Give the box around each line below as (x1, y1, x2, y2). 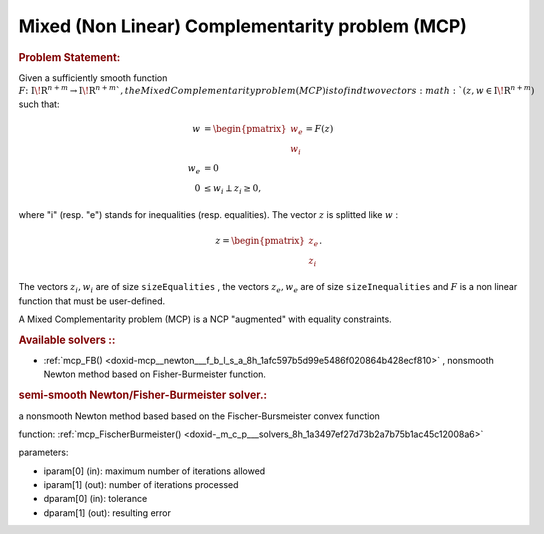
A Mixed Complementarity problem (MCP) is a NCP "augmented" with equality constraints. (18, 313, 392, 325)
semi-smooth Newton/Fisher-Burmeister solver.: (18, 388, 268, 402)
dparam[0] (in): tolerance (43, 493, 148, 505)
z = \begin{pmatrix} (215, 235, 305, 246)
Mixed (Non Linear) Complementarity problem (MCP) (18, 15, 467, 37)
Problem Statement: (18, 50, 121, 64)
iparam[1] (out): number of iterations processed (43, 479, 239, 491)
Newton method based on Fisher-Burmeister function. (43, 368, 267, 380)
